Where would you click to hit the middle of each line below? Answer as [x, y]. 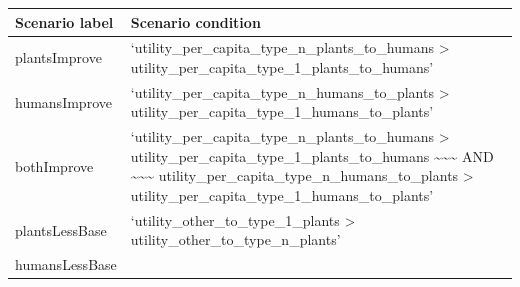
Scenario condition [195, 21]
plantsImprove [58, 57]
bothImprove [54, 165]
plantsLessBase [61, 229]
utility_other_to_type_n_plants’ [235, 239]
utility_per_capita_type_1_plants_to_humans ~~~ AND [312, 155]
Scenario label [64, 21]
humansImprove [63, 101]
